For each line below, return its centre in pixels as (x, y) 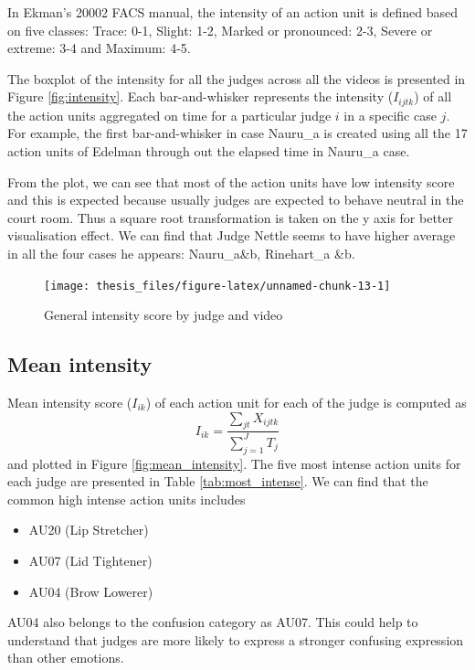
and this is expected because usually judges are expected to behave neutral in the (236, 200)
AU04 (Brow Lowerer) (91, 591)
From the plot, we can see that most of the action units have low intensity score (231, 181)
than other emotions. (66, 658)
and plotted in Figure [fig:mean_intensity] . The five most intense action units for (234, 463)
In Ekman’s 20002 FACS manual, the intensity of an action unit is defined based (233, 12)
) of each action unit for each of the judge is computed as (306, 403)
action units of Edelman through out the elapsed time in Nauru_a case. (209, 151)
